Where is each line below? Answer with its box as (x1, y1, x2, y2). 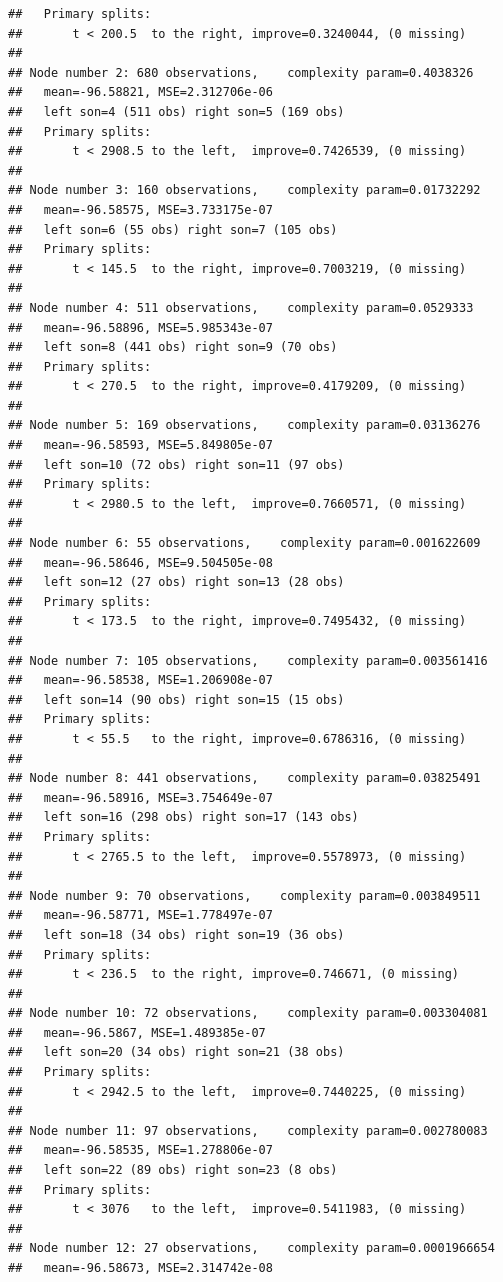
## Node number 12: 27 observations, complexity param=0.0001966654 (8, 1241, 495, 1256)
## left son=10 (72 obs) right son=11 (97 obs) (8, 457, 345, 472)
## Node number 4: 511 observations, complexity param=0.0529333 (8, 300, 474, 315)
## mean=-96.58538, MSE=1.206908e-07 (8, 673, 273, 688)
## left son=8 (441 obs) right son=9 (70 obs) (8, 340, 338, 355)
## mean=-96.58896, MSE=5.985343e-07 (8, 320, 273, 335)
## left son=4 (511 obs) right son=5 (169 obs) (8, 104, 345, 119)
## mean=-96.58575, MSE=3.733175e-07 (8, 202, 273, 217)
